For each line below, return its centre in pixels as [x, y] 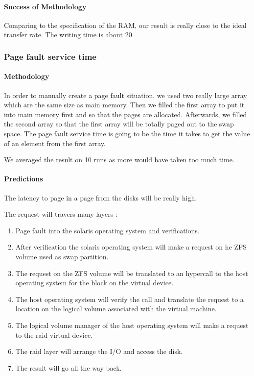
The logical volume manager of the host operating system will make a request [132, 325]
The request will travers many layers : [61, 214]
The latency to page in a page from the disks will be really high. [101, 197]
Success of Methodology [45, 6]
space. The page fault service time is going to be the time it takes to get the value [127, 133]
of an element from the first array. [55, 143]
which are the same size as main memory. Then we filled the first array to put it [124, 105]
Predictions [23, 179]
